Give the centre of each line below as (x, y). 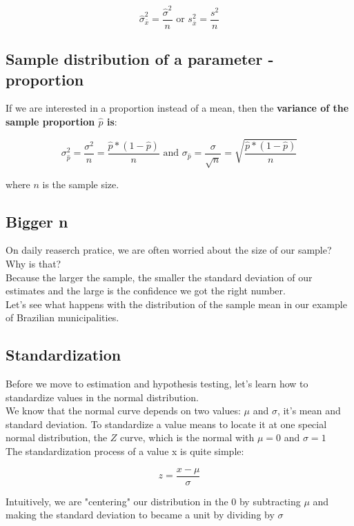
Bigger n (37, 221)
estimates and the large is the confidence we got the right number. (146, 291)
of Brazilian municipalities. (62, 317)
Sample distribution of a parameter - (140, 59)
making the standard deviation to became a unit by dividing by (140, 515)
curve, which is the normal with (187, 437)
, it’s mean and (309, 411)
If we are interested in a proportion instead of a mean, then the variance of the (177, 108)
